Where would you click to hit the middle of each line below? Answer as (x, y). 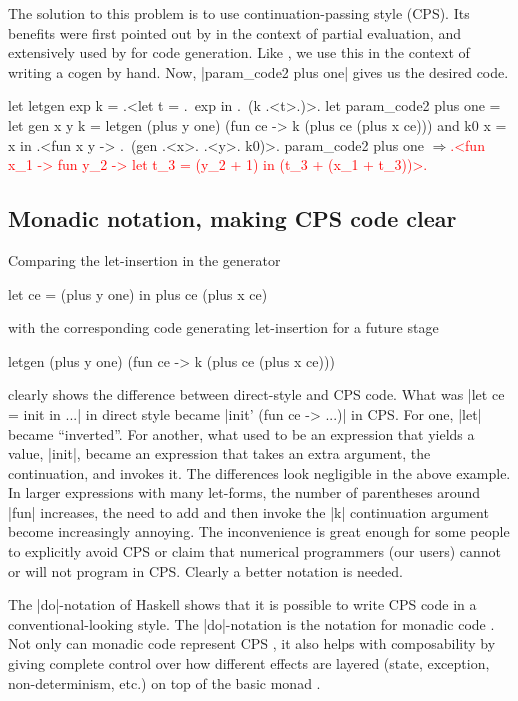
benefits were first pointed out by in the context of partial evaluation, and (234, 32)
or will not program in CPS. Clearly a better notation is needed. (205, 570)
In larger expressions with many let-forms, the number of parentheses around (244, 492)
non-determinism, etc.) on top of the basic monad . (164, 682)
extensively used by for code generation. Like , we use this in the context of (239, 52)
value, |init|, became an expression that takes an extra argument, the (219, 453)
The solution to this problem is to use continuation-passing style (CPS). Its (239, 13)
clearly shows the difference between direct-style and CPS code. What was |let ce (256, 394)
